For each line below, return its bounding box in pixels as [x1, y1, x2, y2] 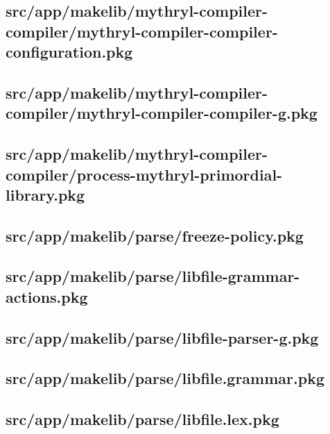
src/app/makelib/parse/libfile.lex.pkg [6, 408, 279, 430]
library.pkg [6, 183, 85, 205]
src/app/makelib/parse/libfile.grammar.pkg [6, 367, 324, 389]
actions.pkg [6, 285, 88, 307]
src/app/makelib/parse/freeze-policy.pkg [6, 224, 304, 246]
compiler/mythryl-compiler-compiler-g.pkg [6, 102, 318, 124]
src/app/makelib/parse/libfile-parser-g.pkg [6, 326, 319, 348]
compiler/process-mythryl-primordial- [6, 163, 283, 185]
